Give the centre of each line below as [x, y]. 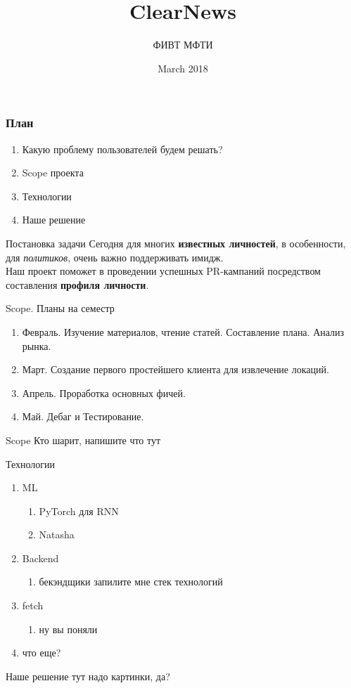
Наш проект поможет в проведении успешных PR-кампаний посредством [163, 271]
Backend [40, 558]
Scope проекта [53, 173]
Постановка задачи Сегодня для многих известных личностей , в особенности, [176, 243]
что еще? [42, 653]
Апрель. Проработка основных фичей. [104, 392]
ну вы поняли [68, 629]
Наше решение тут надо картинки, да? [88, 676]
